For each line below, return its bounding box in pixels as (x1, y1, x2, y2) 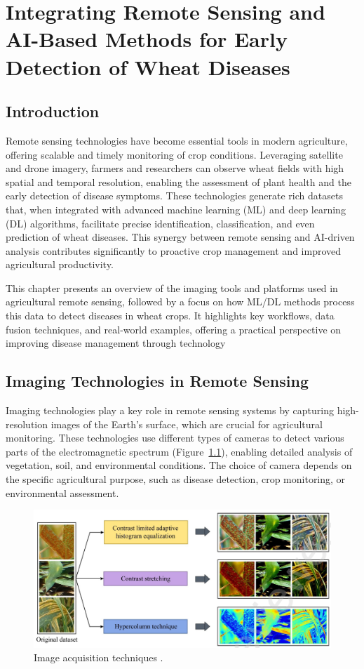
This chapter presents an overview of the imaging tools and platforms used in (6, 280, 338, 295)
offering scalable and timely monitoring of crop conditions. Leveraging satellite (6, 147, 343, 161)
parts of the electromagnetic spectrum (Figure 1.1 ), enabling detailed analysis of (6, 444, 353, 458)
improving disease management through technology (6, 336, 226, 350)
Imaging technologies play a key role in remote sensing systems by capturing (6, 403, 334, 418)
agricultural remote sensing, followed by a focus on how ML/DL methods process (6, 294, 355, 309)
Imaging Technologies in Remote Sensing (6, 370, 309, 392)
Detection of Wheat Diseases (6, 52, 290, 81)
